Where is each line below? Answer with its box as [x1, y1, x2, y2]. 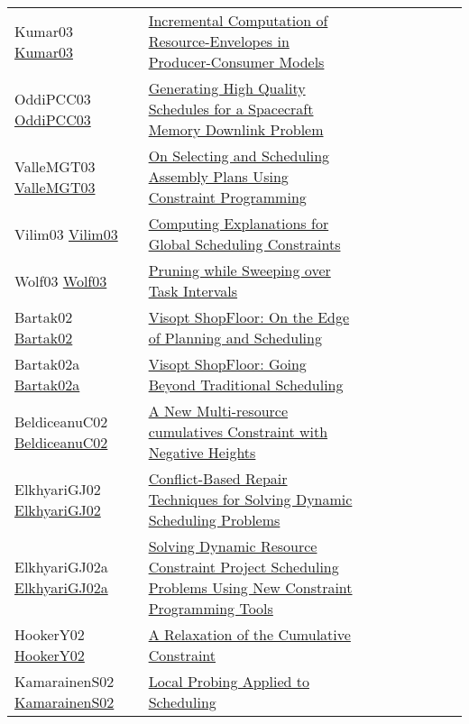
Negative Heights [148, 442, 256, 463]
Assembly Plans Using [148, 166, 289, 187]
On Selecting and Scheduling [148, 145, 330, 166]
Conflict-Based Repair [148, 468, 288, 489]
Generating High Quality [148, 78, 306, 98]
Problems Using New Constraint [148, 577, 353, 598]
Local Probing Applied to [148, 671, 309, 692]
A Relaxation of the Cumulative [148, 624, 351, 645]
